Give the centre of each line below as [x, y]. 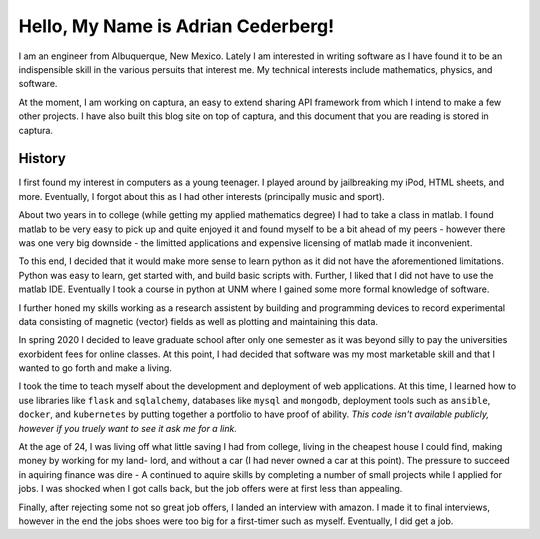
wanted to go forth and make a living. [95, 368]
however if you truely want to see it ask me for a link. [127, 428]
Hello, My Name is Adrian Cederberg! [176, 26]
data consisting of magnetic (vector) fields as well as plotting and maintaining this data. [198, 321]
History [42, 158]
